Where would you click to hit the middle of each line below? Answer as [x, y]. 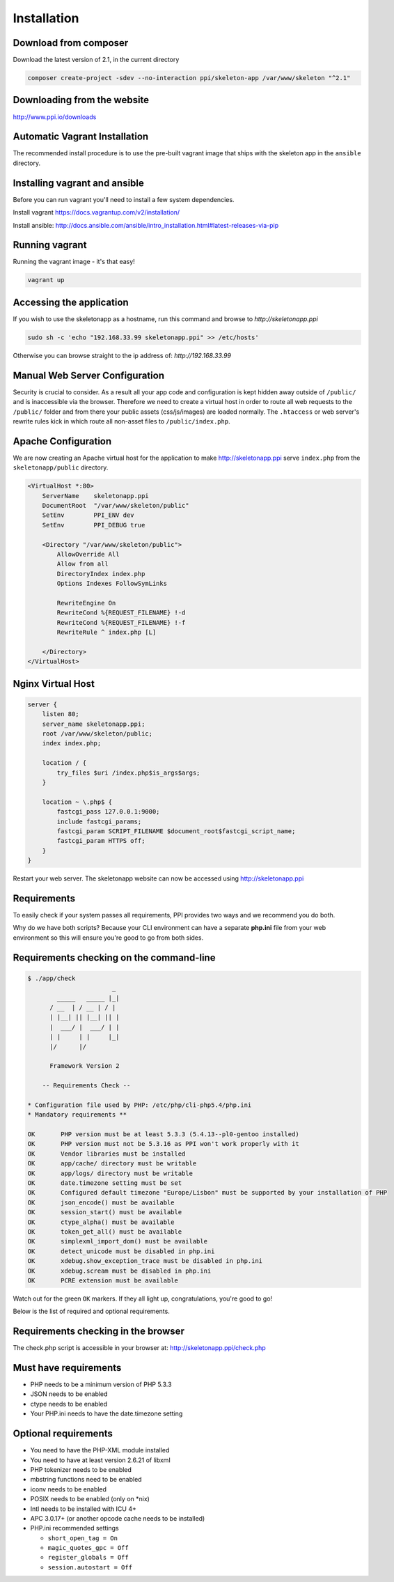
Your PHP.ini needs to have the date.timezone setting [107, 1413]
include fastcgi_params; [99, 821]
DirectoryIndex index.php [101, 574]
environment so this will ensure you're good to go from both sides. [108, 938]
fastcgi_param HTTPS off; [101, 841]
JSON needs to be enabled [69, 1394]
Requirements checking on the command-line [114, 957]
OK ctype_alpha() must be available [101, 1222]
